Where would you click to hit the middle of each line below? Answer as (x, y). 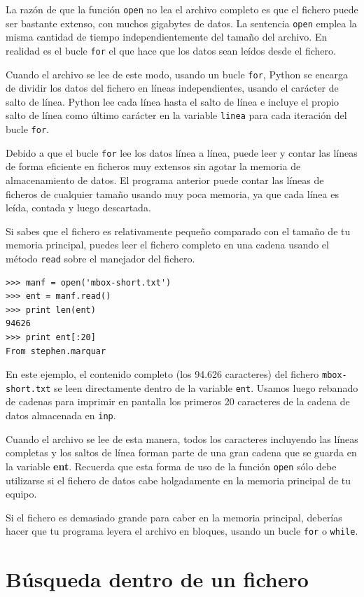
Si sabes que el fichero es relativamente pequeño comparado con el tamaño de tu (178, 231)
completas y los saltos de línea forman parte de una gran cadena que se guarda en (181, 452)
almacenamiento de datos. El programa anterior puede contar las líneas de (165, 180)
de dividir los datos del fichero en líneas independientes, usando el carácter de (172, 88)
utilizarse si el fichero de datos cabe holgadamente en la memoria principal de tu (178, 480)
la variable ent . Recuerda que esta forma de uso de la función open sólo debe (171, 466)
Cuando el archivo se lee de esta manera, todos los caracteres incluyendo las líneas (182, 438)
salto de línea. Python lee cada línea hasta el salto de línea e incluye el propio (173, 101)
